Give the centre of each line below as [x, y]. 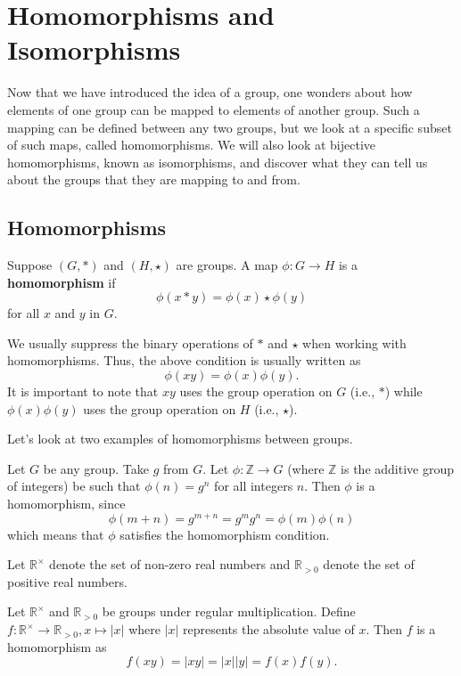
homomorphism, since [66, 504]
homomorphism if [62, 282]
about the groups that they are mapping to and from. [154, 179]
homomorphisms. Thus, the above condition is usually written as [184, 360]
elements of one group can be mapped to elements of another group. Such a [214, 109]
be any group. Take [96, 468]
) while [403, 391]
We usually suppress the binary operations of [130, 342]
